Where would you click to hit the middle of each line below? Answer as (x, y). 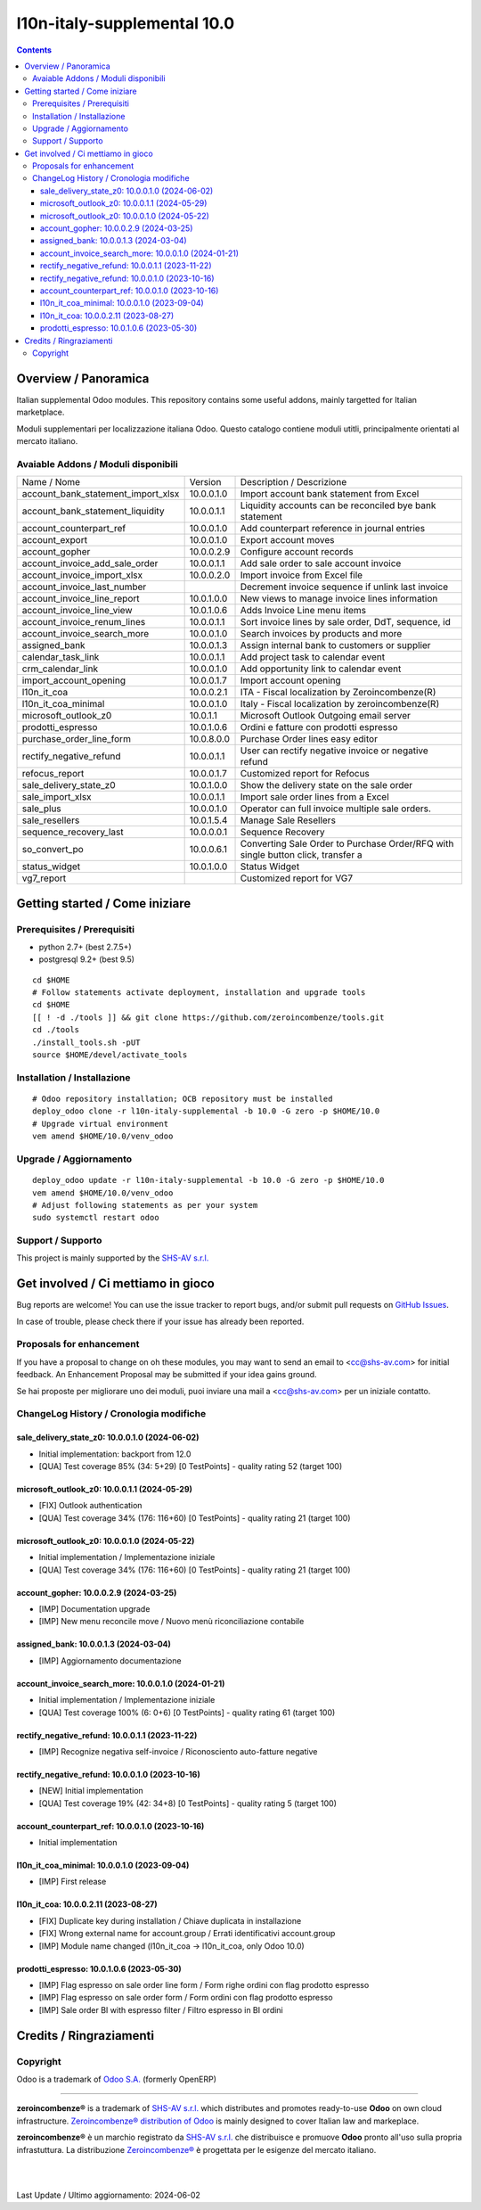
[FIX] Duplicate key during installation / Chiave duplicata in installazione (170, 1920)
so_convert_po (53, 850)
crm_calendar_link (60, 669)
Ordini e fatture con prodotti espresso (319, 727)
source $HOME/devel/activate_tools (110, 1055)
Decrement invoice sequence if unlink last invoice (344, 587)
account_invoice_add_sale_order (90, 563)
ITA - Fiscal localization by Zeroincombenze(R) (338, 693)
